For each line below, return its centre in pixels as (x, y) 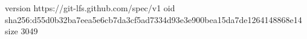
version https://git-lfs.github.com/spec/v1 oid (90, 8)
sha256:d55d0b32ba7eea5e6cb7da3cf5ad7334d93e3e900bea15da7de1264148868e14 (153, 19)
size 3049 (21, 31)
